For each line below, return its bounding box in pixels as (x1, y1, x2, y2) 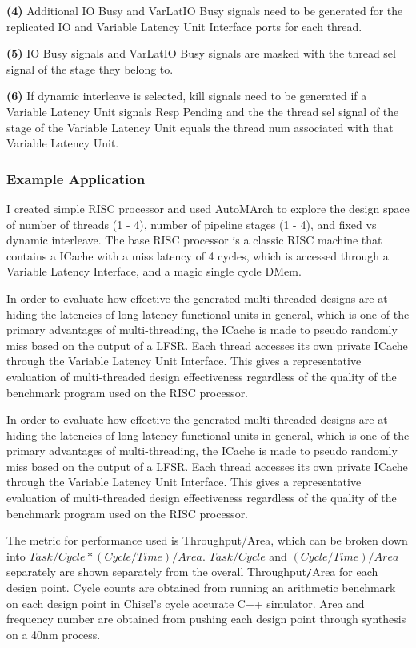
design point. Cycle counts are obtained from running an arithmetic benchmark (6, 579, 396, 596)
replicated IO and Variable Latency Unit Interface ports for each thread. (6, 18, 362, 34)
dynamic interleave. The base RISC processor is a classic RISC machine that (6, 231, 382, 248)
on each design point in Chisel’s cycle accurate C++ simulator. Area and (6, 594, 365, 611)
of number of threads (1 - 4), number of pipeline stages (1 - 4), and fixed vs (6, 215, 377, 232)
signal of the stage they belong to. (6, 60, 174, 77)
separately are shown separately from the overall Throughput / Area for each (6, 563, 378, 580)
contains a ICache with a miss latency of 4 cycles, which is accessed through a (6, 247, 389, 264)
